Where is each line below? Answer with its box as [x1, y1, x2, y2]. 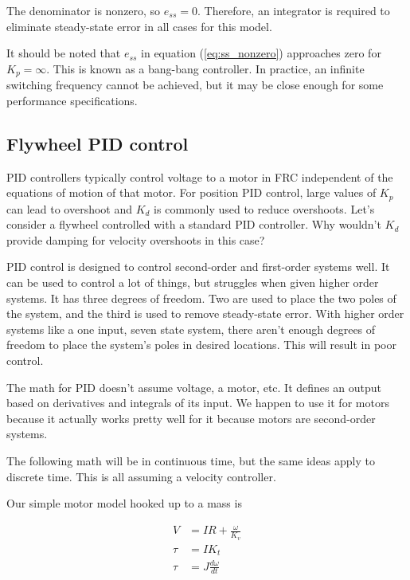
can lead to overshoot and [6, 200, 133, 217]
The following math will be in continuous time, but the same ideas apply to [6, 452, 376, 468]
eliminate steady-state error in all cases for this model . [6, 18, 272, 34]
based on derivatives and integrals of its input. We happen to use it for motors [6, 394, 389, 411]
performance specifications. [6, 92, 138, 108]
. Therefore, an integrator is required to [197, 2, 390, 18]
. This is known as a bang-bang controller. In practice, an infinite [46, 60, 365, 76]
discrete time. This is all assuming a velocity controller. [6, 468, 276, 484]
